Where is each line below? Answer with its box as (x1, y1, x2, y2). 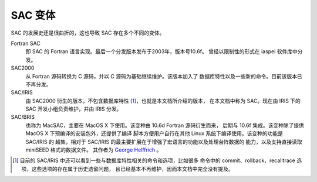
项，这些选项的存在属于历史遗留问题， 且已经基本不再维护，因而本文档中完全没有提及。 (21, 165, 234, 172)
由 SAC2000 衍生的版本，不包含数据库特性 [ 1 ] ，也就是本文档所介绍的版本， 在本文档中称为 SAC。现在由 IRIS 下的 (25, 97, 301, 104)
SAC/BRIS (11, 114, 35, 121)
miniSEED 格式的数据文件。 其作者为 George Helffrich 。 (25, 146, 162, 153)
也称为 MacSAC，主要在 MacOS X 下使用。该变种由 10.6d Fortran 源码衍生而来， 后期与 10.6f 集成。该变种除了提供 (25, 122, 305, 129)
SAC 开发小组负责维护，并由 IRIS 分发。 (25, 105, 122, 112)
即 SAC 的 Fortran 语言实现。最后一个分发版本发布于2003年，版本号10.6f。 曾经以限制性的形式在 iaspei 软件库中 (25, 48, 298, 55)
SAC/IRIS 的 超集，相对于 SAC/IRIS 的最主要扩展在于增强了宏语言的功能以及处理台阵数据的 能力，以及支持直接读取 (25, 138, 302, 145)
